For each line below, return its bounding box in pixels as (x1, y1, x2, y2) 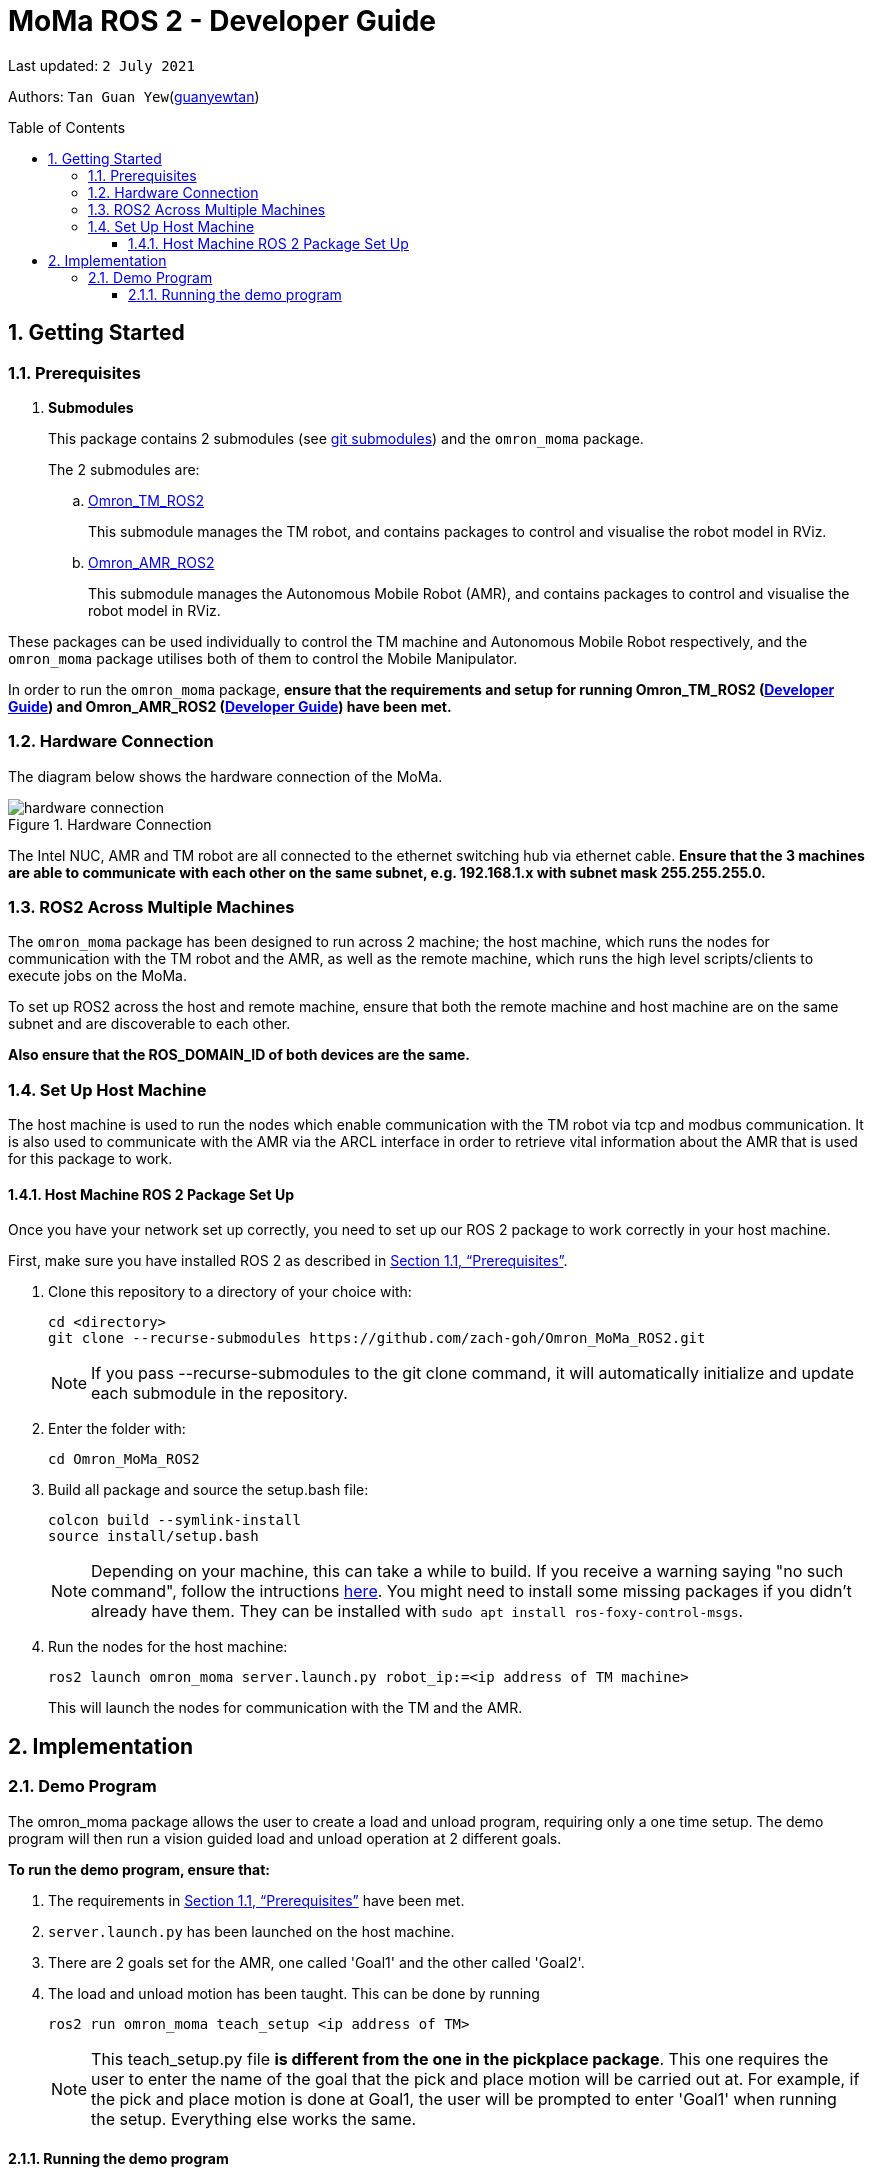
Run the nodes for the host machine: (48, 1638, 288, 1656)
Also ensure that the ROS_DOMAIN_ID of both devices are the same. (8, 1046, 470, 1064)
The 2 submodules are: (48, 460, 200, 478)
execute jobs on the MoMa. (8, 967, 187, 985)
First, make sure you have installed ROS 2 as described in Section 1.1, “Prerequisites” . (8, 1252, 568, 1270)
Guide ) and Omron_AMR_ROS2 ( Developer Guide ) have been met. (8, 697, 452, 715)
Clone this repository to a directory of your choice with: (48, 1283, 412, 1301)
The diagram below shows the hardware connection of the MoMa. (8, 767, 443, 785)
